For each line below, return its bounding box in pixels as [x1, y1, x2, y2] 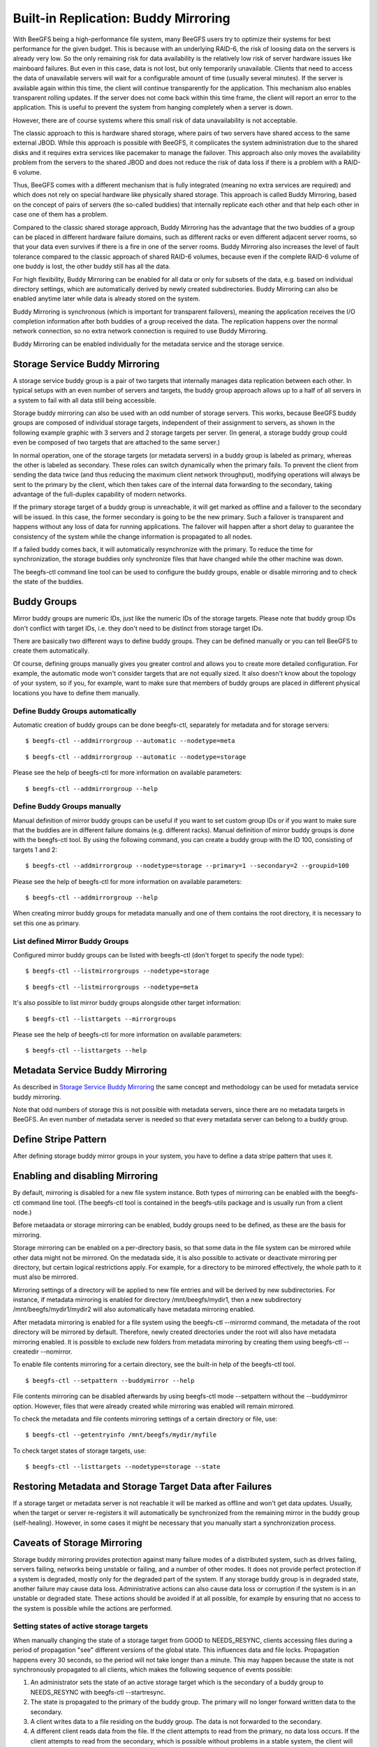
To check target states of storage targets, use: [13, 1447, 147, 1455]
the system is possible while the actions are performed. [13, 1604, 172, 1612]
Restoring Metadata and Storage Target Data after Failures [13, 1480, 272, 1492]
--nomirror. [40, 1347, 73, 1356]
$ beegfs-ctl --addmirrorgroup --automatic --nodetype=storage [25, 753, 246, 761]
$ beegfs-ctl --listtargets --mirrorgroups [25, 1015, 177, 1023]
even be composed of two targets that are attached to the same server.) [13, 438, 220, 447]
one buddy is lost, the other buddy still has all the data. [13, 262, 171, 270]
